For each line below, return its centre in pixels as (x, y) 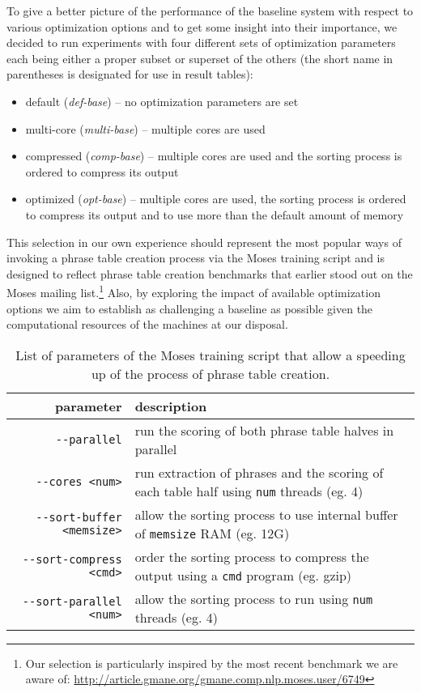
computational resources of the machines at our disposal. (147, 324)
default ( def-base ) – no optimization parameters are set (162, 101)
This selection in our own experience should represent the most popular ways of (204, 242)
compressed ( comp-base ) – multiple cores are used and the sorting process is (214, 156)
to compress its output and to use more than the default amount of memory (215, 214)
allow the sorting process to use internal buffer (266, 514)
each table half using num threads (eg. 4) (249, 491)
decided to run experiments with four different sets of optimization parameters (201, 43)
